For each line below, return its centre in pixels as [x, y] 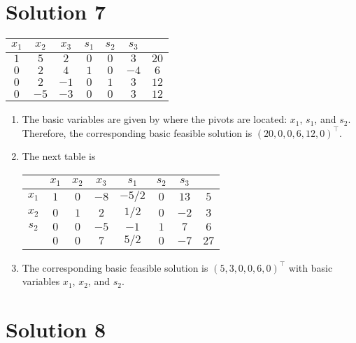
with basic [311, 267]
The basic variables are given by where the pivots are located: [155, 119]
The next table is [59, 156]
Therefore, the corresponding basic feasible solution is [137, 132]
